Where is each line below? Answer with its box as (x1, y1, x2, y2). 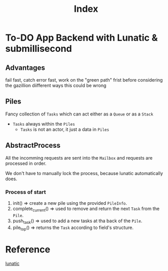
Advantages (5, 63, 45, 72)
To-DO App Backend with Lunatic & (5, 32, 158, 44)
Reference (5, 243, 50, 255)
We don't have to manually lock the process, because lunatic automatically (5, 170, 163, 176)
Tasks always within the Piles (12, 121, 75, 127)
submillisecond (5, 43, 72, 54)
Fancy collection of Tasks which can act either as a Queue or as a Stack (5, 111, 154, 117)
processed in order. (5, 160, 47, 166)
